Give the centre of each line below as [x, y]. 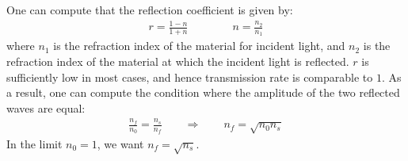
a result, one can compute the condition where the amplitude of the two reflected [203, 92]
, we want [120, 143]
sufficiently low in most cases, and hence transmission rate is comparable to [190, 77]
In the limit [34, 143]
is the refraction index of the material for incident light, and [199, 46]
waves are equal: [46, 107]
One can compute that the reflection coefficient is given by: [150, 10]
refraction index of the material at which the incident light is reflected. [178, 61]
